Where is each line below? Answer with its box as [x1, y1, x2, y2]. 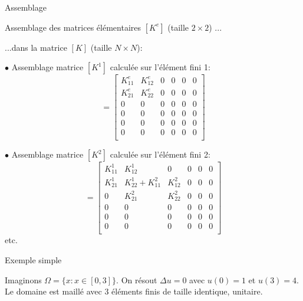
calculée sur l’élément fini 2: [110, 148, 210, 161]
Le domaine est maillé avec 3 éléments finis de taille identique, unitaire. [5, 285, 263, 297]
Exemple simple [5, 254, 62, 266]
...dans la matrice [5, 41, 67, 53]
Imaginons [5, 273, 42, 286]
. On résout [116, 273, 157, 286]
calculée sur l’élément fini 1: [110, 61, 210, 73]
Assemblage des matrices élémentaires [5, 21, 141, 33]
